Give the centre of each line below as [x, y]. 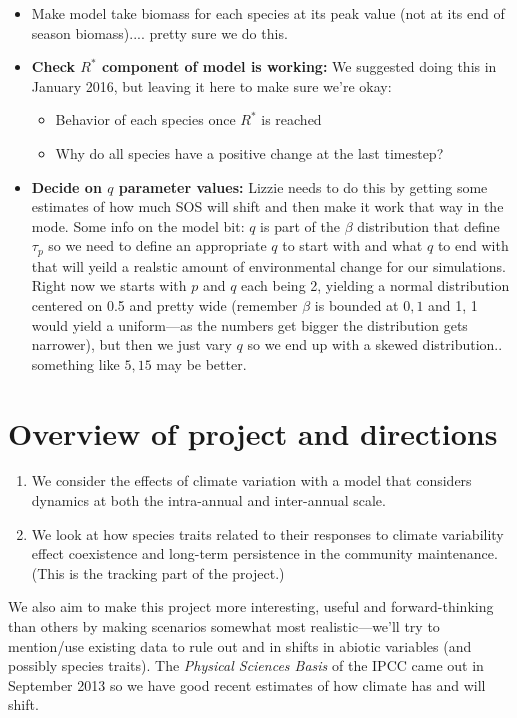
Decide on [66, 186]
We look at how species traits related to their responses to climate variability [267, 533]
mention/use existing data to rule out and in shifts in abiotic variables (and [240, 645]
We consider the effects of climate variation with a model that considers [251, 480]
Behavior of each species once [145, 119]
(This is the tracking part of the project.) [158, 572]
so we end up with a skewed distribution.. [375, 344]
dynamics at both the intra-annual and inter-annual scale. [208, 500]
